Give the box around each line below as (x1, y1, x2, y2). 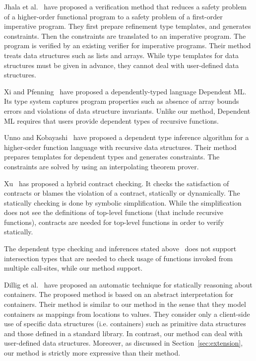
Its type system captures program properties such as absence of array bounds (4, 96, 239, 106)
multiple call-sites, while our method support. (4, 263, 143, 273)
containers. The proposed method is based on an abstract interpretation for (4, 289, 234, 299)
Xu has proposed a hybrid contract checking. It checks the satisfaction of (4, 178, 229, 188)
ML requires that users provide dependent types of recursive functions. (4, 115, 219, 126)
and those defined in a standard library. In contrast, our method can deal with (4, 328, 243, 338)
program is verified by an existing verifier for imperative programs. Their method (4, 40, 251, 51)
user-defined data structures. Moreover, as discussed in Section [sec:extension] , (4, 338, 243, 348)
